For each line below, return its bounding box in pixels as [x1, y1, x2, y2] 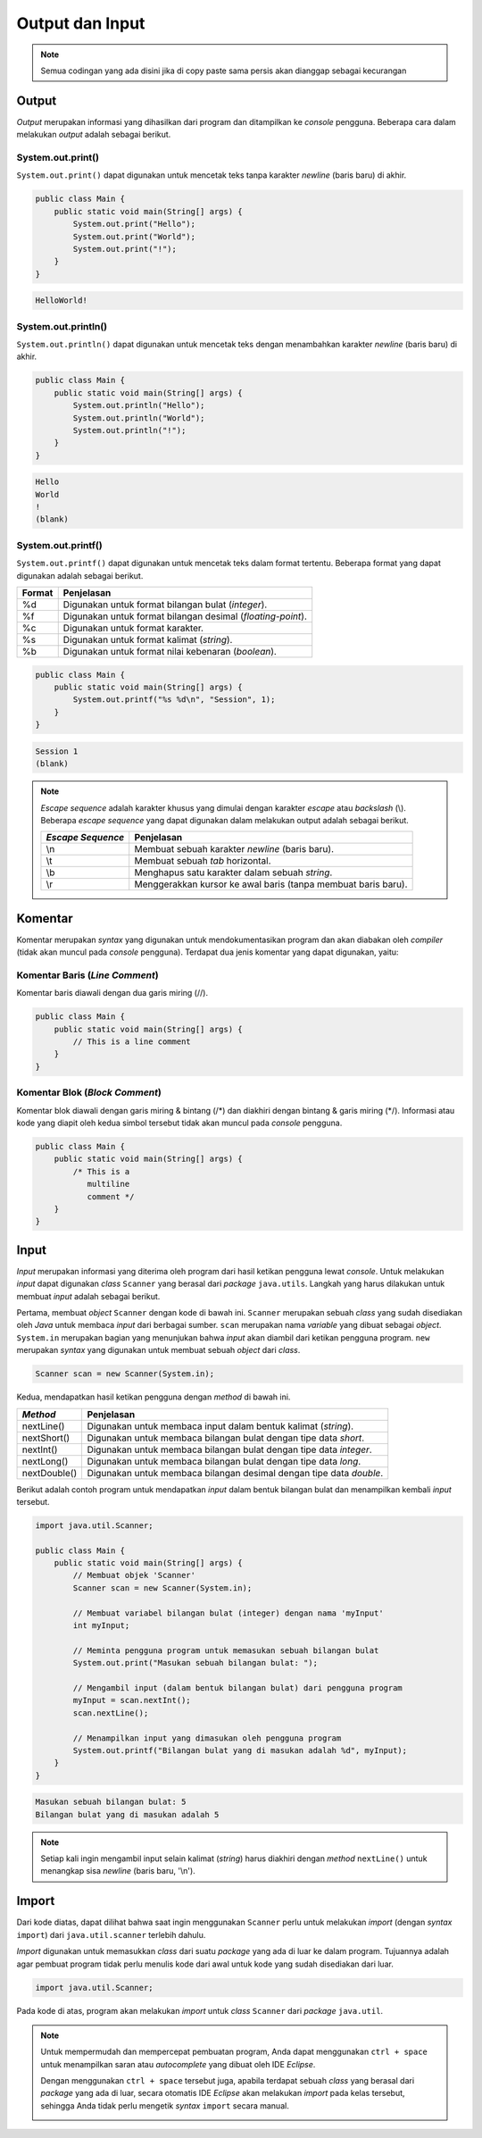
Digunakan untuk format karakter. [62, 622, 204, 634]
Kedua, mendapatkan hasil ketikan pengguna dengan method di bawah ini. [16, 1391, 291, 1402]
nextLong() [21, 1455, 69, 1467]
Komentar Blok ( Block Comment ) [16, 1086, 162, 1098]
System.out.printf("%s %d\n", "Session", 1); [72, 695, 276, 705]
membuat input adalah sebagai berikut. [16, 1290, 161, 1301]
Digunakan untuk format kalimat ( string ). [62, 634, 233, 646]
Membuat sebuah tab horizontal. [134, 855, 271, 867]
